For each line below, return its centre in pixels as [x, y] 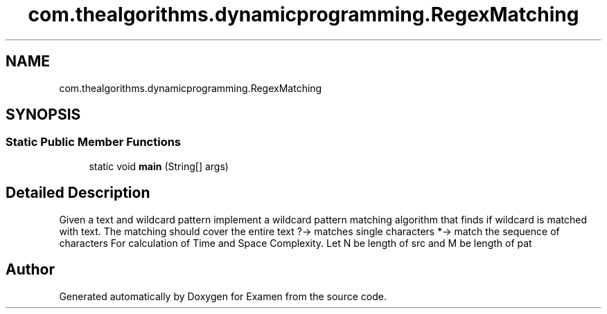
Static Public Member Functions [94, 142]
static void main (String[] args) [159, 166]
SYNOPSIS [43, 115]
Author [30, 270]
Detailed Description [78, 193]
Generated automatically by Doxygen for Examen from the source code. [223, 296]
